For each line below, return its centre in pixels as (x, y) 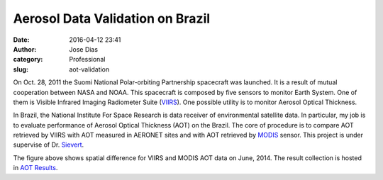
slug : (21, 69)
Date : (21, 40)
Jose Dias (84, 49)
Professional (87, 60)
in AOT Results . (35, 168)
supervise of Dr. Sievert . (49, 145)
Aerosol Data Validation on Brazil (112, 18)
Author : (25, 49)
